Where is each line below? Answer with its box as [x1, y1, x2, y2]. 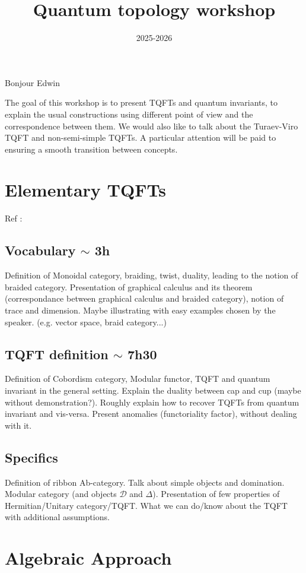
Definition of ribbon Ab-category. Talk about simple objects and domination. [5, 476, 285, 488]
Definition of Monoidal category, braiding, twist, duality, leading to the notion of [5, 269, 298, 281]
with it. [5, 419, 32, 431]
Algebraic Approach [5, 546, 172, 570]
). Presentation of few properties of [152, 487, 280, 500]
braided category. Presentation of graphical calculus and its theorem [5, 280, 253, 293]
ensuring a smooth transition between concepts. [5, 143, 178, 155]
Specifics [5, 448, 58, 466]
